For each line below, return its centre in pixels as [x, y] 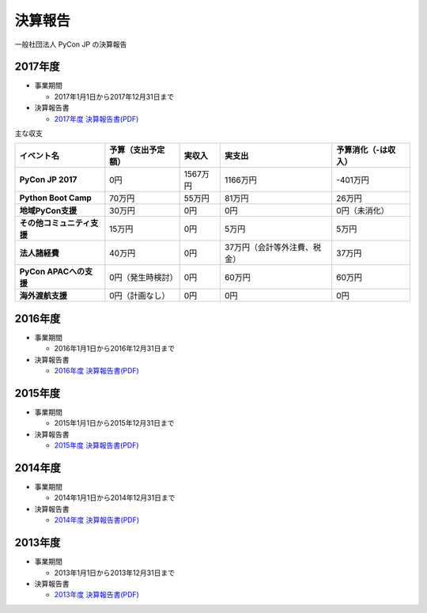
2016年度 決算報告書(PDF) [97, 371]
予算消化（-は [362, 150]
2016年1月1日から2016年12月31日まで [115, 349]
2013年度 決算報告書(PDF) [97, 595]
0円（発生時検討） [144, 278]
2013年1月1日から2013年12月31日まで [115, 573]
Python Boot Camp [56, 198]
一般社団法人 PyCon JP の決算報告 [71, 44]
